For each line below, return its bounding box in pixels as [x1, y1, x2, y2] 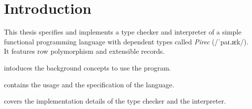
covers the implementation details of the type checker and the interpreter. [4, 96, 226, 106]
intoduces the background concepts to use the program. [4, 62, 171, 73]
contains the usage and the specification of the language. [4, 79, 174, 89]
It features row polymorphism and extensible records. [4, 46, 165, 56]
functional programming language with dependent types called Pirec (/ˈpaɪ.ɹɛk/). [4, 36, 249, 46]
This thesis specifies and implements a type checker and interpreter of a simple [4, 27, 242, 37]
